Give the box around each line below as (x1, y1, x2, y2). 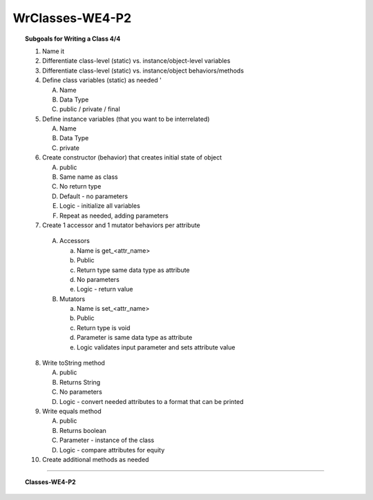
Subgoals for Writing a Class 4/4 (25, 35, 121, 43)
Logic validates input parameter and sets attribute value (77, 343, 236, 352)
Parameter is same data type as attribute (77, 334, 193, 342)
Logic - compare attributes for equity (59, 445, 165, 454)
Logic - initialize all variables (59, 202, 141, 210)
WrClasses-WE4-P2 (12, 10, 132, 26)
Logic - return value (77, 285, 133, 294)
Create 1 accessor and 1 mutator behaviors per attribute (42, 221, 200, 229)
